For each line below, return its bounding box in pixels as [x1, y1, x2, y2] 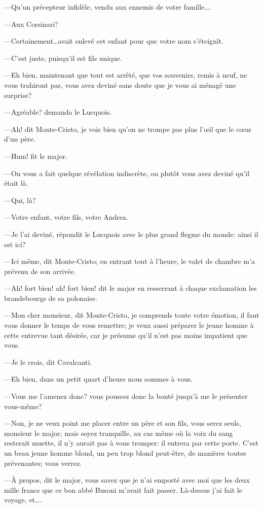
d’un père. [4, 133, 35, 144]
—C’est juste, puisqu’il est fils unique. [4, 52, 122, 63]
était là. [4, 178, 28, 188]
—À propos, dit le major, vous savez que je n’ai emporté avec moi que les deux [4, 475, 250, 485]
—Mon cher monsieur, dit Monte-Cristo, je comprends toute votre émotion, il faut [4, 310, 259, 320]
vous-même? [4, 400, 42, 411]
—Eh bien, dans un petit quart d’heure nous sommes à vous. [4, 374, 193, 384]
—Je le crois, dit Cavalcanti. [4, 356, 92, 367]
